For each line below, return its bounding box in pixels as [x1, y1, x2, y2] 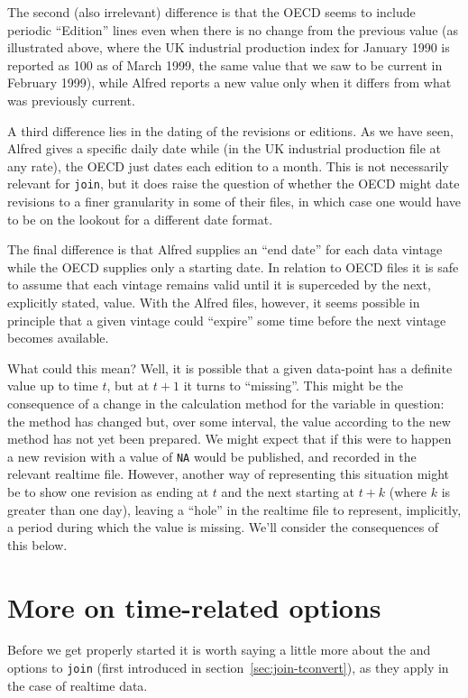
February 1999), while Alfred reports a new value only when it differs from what [7, 73, 452, 92]
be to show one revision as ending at [7, 482, 209, 501]
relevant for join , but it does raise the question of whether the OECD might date [7, 174, 460, 193]
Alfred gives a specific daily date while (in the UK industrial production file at [7, 139, 442, 158]
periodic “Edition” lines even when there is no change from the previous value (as [7, 20, 458, 39]
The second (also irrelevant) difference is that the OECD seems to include [7, 3, 416, 21]
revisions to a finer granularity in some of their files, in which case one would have [7, 192, 462, 210]
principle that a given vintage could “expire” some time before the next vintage [7, 310, 446, 329]
